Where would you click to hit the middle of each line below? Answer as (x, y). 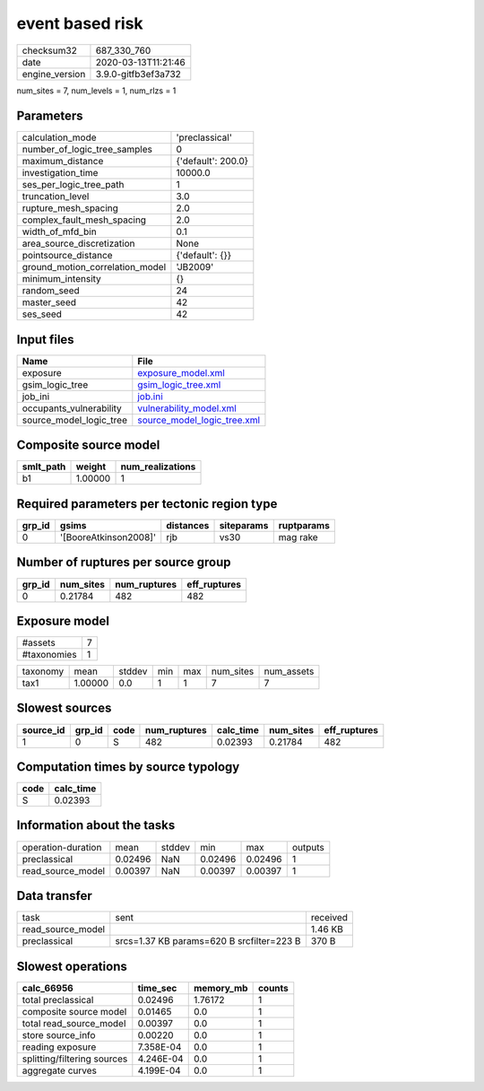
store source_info (59, 1034)
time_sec (157, 988)
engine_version (54, 74)
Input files (46, 340)
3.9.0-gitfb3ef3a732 (138, 74)
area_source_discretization (78, 244)
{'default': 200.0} (212, 161)
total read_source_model (74, 1023)
